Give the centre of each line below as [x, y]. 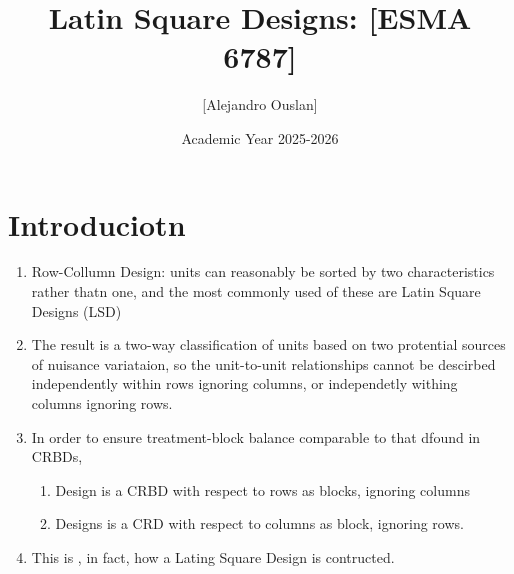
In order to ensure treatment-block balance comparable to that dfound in [256, 436]
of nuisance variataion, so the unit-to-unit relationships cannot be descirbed [263, 363]
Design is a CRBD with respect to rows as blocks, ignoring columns [262, 489]
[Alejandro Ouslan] [260, 104]
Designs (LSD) [76, 310]
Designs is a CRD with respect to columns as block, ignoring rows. [259, 523]
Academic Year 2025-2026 [260, 137]
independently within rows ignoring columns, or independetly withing [244, 383]
